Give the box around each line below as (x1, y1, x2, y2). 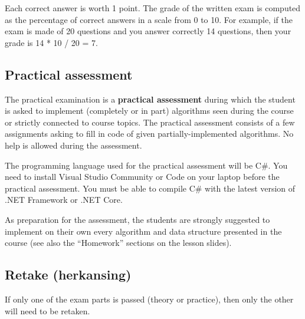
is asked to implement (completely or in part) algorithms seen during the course (5, 104, 294, 117)
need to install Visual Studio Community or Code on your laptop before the (5, 170, 280, 183)
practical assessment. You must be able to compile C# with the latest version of (5, 182, 296, 194)
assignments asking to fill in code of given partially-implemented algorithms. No (5, 127, 294, 140)
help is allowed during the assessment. (5, 139, 142, 151)
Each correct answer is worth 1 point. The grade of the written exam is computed (5, 2, 301, 14)
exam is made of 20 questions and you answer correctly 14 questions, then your (5, 25, 291, 37)
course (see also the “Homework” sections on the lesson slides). (5, 236, 232, 249)
